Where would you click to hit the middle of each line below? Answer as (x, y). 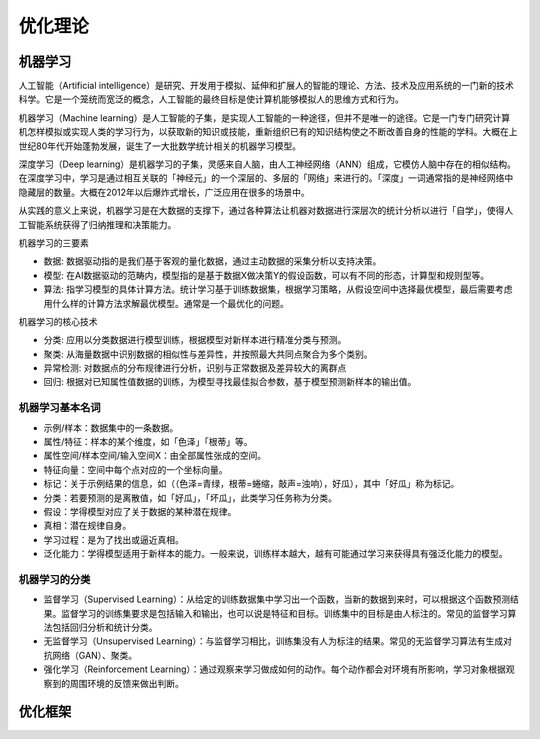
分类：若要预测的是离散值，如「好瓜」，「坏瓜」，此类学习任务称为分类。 (190, 497)
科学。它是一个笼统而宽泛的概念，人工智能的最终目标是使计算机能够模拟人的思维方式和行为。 (211, 99)
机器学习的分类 (54, 579)
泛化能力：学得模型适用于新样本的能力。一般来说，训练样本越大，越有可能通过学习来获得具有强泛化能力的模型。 (275, 554)
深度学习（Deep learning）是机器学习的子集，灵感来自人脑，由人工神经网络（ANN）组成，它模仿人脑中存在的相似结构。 (267, 164)
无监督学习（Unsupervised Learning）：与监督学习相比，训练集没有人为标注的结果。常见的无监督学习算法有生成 (273, 641)
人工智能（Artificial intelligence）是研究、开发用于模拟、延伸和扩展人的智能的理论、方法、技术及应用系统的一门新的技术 (266, 86)
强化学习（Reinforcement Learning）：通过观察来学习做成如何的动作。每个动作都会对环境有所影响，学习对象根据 (275, 669)
